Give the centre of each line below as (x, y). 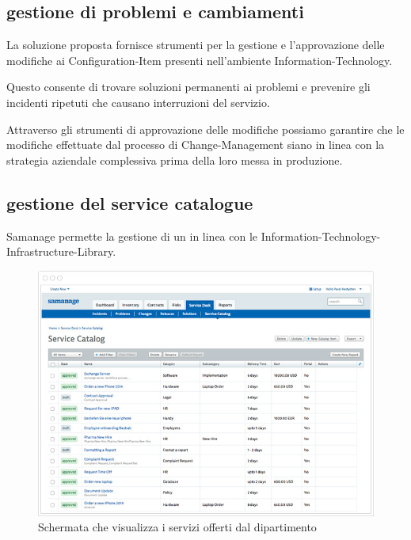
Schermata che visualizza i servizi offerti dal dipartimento (177, 527)
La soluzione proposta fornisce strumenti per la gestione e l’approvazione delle (196, 45)
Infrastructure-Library (60, 251)
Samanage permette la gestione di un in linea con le (132, 236)
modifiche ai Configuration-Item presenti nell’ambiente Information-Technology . (200, 60)
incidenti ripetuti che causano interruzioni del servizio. (138, 102)
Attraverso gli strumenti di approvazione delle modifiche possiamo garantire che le (205, 129)
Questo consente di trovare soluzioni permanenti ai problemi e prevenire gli (188, 87)
